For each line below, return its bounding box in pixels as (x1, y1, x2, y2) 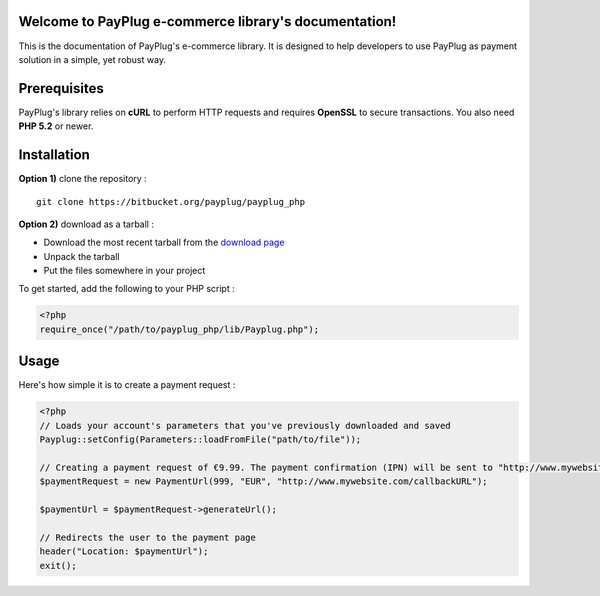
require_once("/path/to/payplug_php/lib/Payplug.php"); (39, 323, 320, 335)
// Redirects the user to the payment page (39, 531, 257, 543)
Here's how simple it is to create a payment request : (18, 379, 236, 391)
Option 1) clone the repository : (18, 173, 147, 185)
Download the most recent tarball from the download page (43, 236, 285, 249)
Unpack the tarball (43, 250, 120, 262)
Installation (18, 146, 90, 164)
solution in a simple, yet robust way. (18, 53, 167, 65)
